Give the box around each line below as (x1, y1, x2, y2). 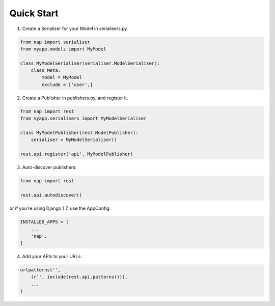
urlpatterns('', (20, 267, 61, 273)
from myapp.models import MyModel (20, 46, 106, 52)
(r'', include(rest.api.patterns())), (31, 274, 128, 280)
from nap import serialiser (20, 39, 90, 45)
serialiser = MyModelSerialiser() (31, 137, 117, 143)
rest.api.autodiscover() (20, 192, 82, 198)
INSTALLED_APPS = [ (20, 219, 69, 225)
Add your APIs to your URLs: (22, 254, 82, 260)
